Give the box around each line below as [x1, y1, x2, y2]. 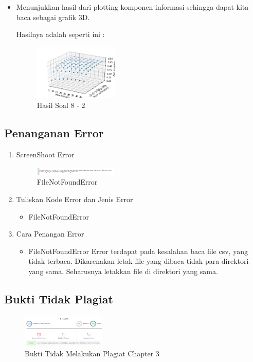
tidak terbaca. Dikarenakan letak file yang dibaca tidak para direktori [28, 256, 249, 266]
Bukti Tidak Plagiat [4, 291, 113, 306]
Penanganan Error [4, 125, 104, 141]
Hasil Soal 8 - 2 [37, 100, 85, 111]
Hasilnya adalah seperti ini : [16, 29, 105, 40]
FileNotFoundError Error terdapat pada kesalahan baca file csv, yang [28, 245, 248, 256]
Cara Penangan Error [16, 228, 84, 239]
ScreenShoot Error [16, 149, 75, 160]
